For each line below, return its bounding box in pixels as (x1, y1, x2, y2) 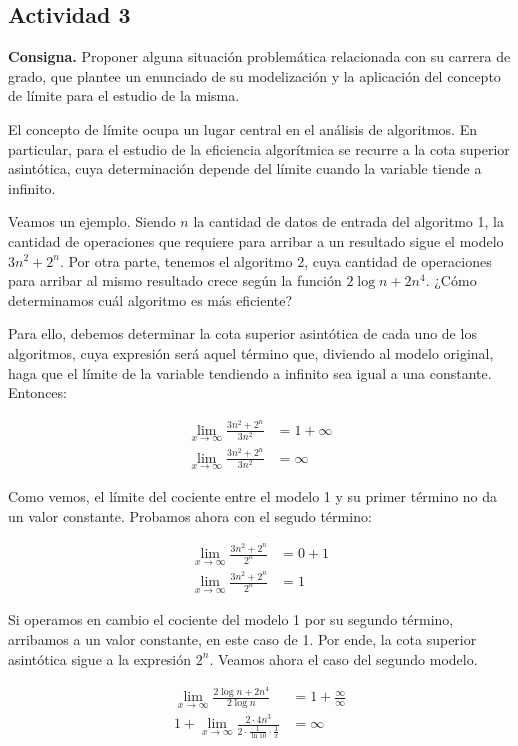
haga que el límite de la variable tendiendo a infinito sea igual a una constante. (8, 362, 492, 383)
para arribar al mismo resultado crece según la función (8, 270, 342, 291)
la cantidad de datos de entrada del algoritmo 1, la (193, 211, 504, 232)
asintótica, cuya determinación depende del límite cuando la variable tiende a (8, 158, 482, 179)
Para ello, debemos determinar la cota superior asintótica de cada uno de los (8, 323, 477, 344)
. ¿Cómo (425, 270, 477, 291)
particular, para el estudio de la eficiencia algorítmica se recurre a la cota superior (8, 138, 510, 159)
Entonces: (8, 382, 67, 403)
